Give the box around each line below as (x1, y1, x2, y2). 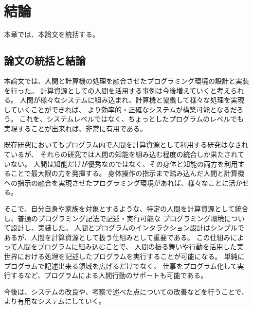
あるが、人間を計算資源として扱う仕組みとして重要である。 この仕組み (4, 232, 231, 242)
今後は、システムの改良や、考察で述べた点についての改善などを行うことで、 (4, 286, 248, 296)
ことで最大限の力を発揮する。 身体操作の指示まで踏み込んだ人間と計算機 (10, 168, 245, 178)
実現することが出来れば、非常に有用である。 (4, 123, 147, 133)
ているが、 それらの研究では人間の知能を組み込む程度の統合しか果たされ (4, 149, 237, 159)
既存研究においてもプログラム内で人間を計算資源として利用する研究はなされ (4, 139, 249, 150)
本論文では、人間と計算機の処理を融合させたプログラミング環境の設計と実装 (4, 75, 249, 86)
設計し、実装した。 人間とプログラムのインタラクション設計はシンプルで (10, 223, 244, 233)
